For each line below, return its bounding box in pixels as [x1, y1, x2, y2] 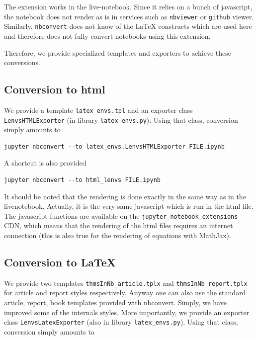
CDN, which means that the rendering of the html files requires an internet [4, 220, 233, 231]
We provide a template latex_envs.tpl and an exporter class [4, 104, 193, 115]
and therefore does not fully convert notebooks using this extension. [4, 30, 211, 41]
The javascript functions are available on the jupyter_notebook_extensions [4, 210, 238, 221]
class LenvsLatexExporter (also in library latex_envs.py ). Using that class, [4, 317, 238, 327]
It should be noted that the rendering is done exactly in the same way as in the [4, 191, 246, 201]
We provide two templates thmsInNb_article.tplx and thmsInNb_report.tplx [4, 277, 248, 288]
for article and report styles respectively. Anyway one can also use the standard [4, 287, 246, 298]
